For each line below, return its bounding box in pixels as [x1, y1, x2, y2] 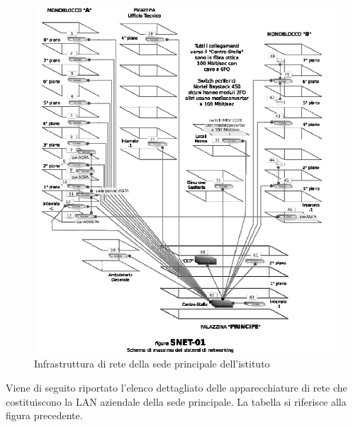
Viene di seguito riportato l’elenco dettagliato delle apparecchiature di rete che [6, 380, 347, 394]
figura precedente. [6, 408, 83, 423]
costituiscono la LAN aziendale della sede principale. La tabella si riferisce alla [6, 394, 347, 409]
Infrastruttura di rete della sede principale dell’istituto [34, 356, 270, 371]
